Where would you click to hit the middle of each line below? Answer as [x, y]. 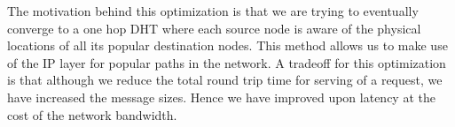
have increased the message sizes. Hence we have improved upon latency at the [221, 97]
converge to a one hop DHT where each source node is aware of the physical [214, 28]
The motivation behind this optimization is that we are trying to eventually [213, 11]
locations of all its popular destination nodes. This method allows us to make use [227, 45]
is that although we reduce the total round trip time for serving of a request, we [225, 80]
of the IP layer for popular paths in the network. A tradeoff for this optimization [227, 62]
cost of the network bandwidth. [92, 114]
